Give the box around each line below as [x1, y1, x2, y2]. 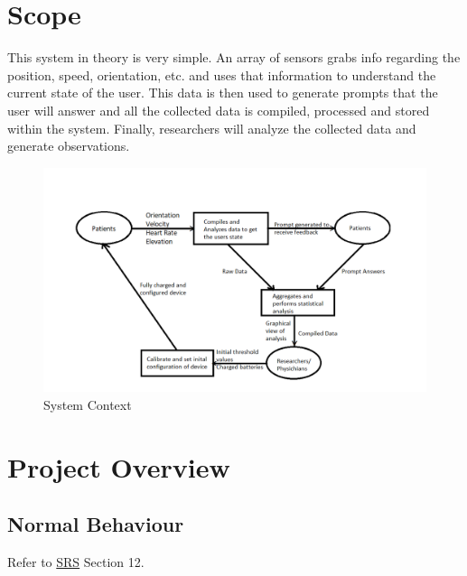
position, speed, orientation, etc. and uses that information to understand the [7, 65, 436, 84]
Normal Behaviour [7, 510, 184, 538]
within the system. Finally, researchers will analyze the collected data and [7, 118, 416, 137]
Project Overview [7, 448, 230, 485]
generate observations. [7, 136, 130, 155]
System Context [43, 395, 132, 413]
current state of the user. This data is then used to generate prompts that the [7, 83, 438, 102]
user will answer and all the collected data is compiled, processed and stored [7, 100, 430, 119]
